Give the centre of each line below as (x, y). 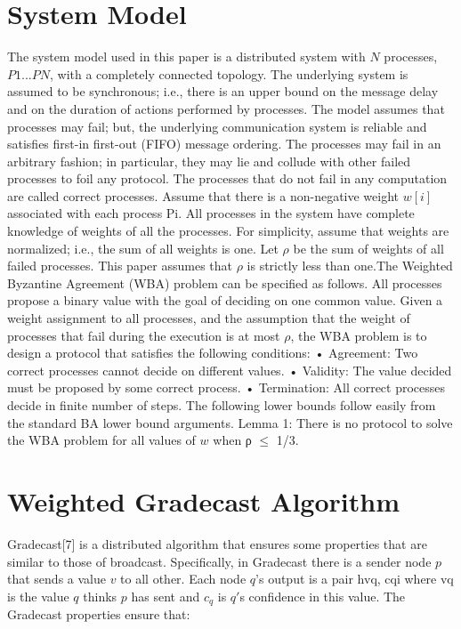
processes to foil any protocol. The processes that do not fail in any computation (227, 178)
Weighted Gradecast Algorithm (203, 500)
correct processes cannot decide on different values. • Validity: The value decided (230, 370)
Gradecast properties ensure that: (99, 614)
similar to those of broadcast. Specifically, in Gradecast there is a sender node (219, 561)
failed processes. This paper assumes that (120, 266)
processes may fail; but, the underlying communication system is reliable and (217, 126)
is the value (38, 596)
